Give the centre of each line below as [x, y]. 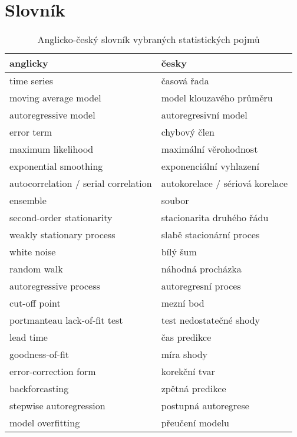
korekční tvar [188, 372]
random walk [36, 269]
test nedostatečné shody [211, 320]
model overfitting [45, 423]
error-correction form [53, 372]
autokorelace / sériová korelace [225, 183]
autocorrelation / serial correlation [81, 183]
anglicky [29, 63]
